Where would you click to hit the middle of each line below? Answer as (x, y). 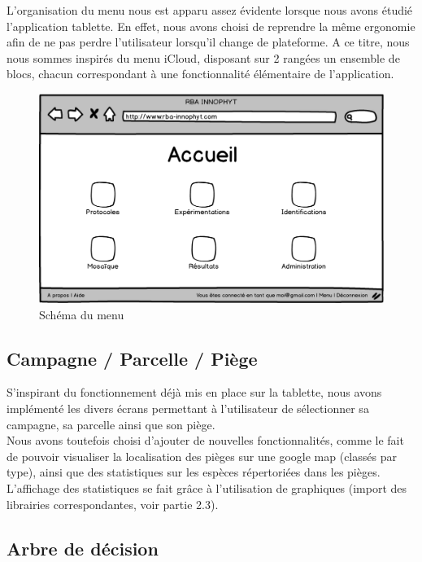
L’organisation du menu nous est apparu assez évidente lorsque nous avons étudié (210, 10)
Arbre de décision (83, 548)
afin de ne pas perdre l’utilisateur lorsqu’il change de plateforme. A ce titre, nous (208, 42)
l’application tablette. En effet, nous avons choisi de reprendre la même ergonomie (211, 26)
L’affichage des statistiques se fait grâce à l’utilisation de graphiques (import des (207, 488)
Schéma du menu (82, 314)
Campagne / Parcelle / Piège (132, 358)
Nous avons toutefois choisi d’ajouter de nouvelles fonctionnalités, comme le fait (205, 440)
